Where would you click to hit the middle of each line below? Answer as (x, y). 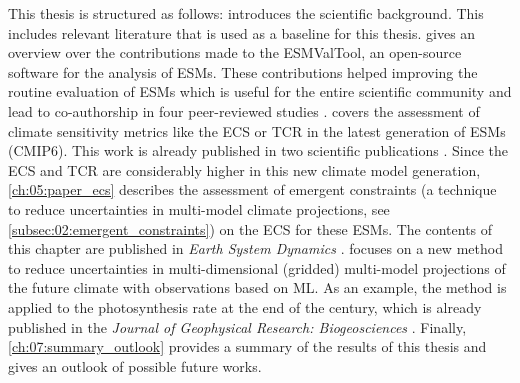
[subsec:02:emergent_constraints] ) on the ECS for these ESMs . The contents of (250, 228)
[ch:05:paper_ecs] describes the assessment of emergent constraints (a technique (252, 189)
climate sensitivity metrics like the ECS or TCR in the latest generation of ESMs (257, 130)
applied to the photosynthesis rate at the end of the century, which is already (245, 306)
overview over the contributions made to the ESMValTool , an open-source (235, 52)
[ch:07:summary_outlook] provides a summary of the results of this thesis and (247, 346)
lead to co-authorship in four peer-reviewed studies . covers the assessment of (244, 110)
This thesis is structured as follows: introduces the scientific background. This (246, 13)
